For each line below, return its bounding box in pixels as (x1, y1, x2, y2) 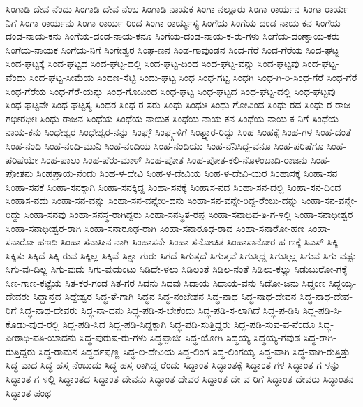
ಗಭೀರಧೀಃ (6, 110, 37, 125)
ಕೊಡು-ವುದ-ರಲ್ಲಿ (6, 316, 59, 331)
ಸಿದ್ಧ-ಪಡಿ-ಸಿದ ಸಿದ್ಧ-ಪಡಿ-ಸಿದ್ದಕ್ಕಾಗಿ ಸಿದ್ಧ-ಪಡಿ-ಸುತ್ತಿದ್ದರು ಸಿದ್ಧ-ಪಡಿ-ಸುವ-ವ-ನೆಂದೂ (62, 316, 316, 331)
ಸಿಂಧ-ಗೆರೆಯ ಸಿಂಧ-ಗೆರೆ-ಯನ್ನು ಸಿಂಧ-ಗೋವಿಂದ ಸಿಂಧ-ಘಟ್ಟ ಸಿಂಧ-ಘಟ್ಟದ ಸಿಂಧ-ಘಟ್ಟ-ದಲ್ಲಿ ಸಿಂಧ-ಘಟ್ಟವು (6, 83, 336, 98)
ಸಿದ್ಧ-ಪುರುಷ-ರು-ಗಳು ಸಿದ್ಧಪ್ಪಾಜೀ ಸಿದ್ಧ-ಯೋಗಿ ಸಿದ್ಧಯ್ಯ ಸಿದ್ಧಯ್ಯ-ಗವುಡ (79, 330, 301, 345)
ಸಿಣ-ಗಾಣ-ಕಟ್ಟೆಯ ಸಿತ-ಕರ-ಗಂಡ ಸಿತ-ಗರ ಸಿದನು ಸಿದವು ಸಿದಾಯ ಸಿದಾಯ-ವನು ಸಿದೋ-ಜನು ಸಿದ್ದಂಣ (6, 275, 326, 290)
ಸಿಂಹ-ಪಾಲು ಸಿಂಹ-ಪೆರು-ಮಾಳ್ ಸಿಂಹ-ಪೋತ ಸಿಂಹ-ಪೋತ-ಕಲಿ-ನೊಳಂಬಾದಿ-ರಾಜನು (40, 152, 308, 166)
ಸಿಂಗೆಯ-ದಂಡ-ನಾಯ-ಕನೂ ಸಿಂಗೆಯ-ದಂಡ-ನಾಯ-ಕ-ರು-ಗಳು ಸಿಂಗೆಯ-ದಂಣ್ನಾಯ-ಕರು (64, 29, 340, 43)
